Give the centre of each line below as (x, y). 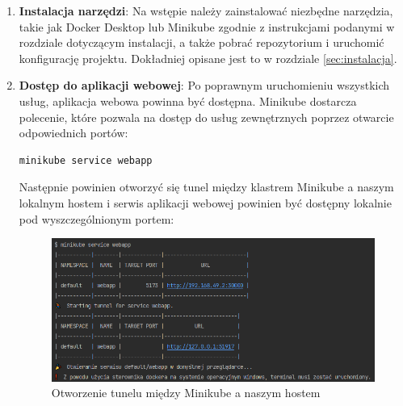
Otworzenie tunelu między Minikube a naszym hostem (186, 393)
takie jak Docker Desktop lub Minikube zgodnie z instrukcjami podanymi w (207, 26)
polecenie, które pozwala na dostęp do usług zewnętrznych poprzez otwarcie (206, 117)
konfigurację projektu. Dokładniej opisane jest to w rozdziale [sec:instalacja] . (208, 58)
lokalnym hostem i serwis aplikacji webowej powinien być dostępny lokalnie (205, 202)
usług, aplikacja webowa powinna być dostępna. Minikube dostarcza (188, 100)
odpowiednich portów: (73, 133)
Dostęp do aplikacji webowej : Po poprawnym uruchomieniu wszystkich (204, 85)
